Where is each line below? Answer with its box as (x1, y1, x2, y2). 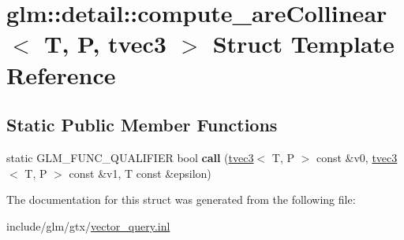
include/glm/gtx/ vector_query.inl (6, 217, 170, 234)
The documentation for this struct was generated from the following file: (6, 191, 356, 208)
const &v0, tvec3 (316, 149, 398, 165)
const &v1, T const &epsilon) (69, 164, 211, 181)
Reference (6, 58, 116, 90)
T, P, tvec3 (44, 28, 166, 60)
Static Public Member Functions (6, 113, 278, 137)
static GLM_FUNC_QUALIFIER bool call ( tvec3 (6, 149, 254, 165)
